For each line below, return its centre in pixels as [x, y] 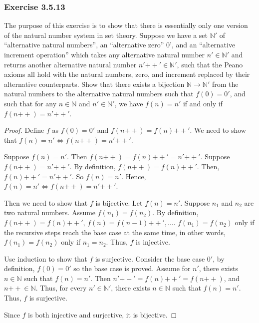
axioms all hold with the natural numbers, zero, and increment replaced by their [127, 74]
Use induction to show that [46, 258]
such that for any [30, 103]
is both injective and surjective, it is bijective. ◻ [103, 314]
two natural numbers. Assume [50, 212]
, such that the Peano [210, 64]
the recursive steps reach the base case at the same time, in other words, [115, 232]
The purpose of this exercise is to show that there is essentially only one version [126, 25]
